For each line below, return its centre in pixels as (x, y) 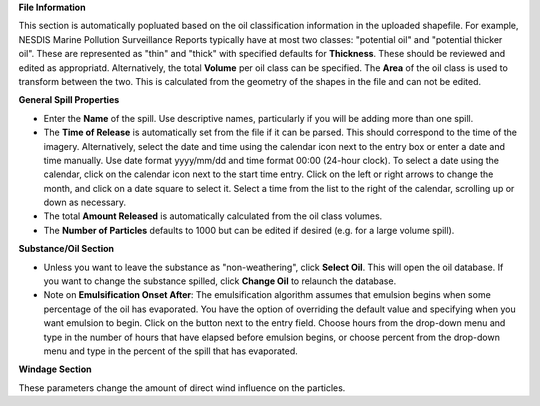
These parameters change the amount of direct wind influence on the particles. (182, 387)
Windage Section (55, 369)
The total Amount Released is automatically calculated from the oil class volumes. (213, 216)
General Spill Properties (69, 100)
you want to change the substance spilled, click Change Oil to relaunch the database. (220, 281)
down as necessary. (85, 202)
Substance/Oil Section (66, 249)
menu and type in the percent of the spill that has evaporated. (171, 351)
